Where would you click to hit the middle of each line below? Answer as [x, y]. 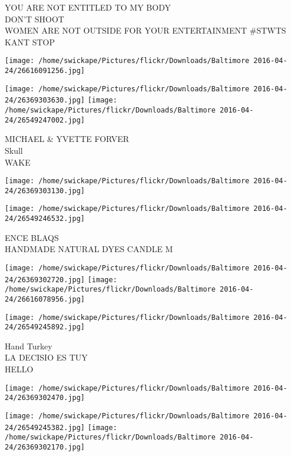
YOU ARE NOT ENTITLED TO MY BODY [88, 7]
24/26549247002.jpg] [45, 120]
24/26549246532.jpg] [45, 219]
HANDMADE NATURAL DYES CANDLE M [89, 249]
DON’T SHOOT [34, 19]
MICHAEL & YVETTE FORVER [67, 139]
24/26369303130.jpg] [45, 191]
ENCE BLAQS [32, 237]
